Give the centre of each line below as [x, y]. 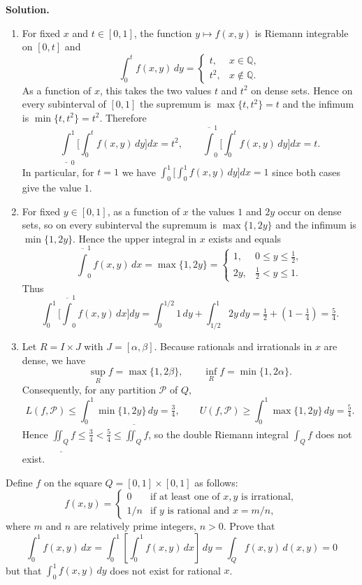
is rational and [198, 511]
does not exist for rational [165, 570]
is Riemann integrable [302, 32]
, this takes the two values [155, 90]
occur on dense [310, 211]
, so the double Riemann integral [218, 434]
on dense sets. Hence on [302, 90]
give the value [52, 188]
